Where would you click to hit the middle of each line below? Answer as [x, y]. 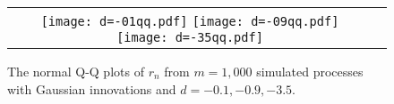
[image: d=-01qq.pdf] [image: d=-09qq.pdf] [190, 21]
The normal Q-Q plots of [76, 71]
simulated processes [310, 71]
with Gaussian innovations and [92, 88]
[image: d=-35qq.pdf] [190, 37]
